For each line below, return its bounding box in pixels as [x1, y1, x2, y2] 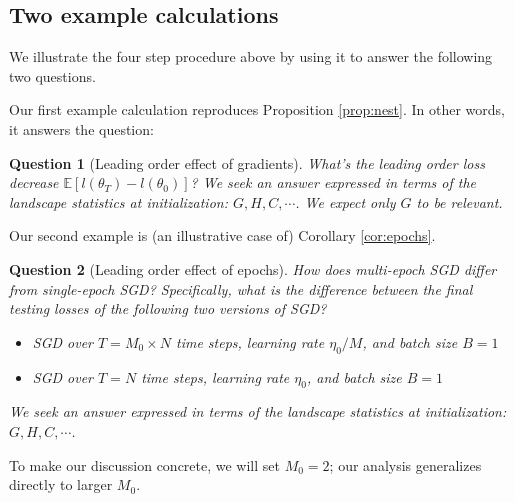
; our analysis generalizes [329, 454, 482, 475]
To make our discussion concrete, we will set [9, 454, 280, 475]
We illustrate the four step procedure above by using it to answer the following [9, 46, 493, 67]
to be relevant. [416, 191, 503, 212]
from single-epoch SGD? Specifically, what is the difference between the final [9, 278, 473, 299]
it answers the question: [9, 118, 154, 139]
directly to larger [9, 474, 113, 495]
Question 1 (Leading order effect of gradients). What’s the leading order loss [9, 152, 485, 173]
